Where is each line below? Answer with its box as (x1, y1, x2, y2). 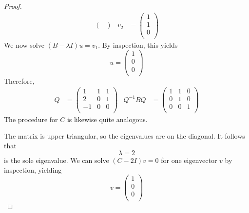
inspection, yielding (4, 164, 62, 175)
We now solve (4, 39, 44, 50)
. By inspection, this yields (98, 39, 178, 50)
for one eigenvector (161, 155, 217, 165)
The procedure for (4, 114, 58, 124)
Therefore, (4, 75, 35, 86)
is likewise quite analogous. (67, 114, 148, 124)
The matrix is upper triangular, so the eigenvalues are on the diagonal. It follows (4, 131, 245, 141)
